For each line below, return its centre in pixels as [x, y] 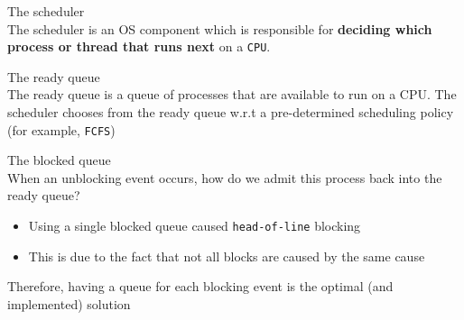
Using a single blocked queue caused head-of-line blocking [195, 226]
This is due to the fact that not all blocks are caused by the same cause [227, 256]
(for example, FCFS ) [61, 129]
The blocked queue [59, 160]
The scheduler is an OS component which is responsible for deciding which [220, 28]
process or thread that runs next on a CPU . [139, 46]
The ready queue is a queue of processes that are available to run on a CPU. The [232, 94]
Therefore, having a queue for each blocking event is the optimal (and [200, 286]
